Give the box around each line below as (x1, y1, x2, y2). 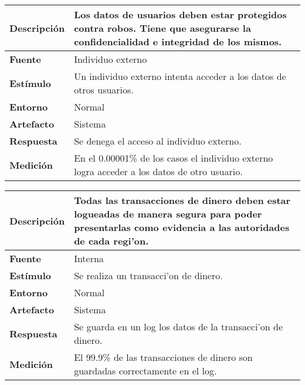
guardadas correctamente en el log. (74, 364, 217, 377)
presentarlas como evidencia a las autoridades (74, 220, 290, 234)
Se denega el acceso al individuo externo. (74, 134, 242, 148)
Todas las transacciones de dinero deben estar (74, 193, 291, 207)
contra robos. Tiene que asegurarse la (74, 21, 251, 35)
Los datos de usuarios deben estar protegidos (74, 8, 287, 21)
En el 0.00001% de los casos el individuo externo (74, 151, 273, 165)
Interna (74, 252, 104, 265)
